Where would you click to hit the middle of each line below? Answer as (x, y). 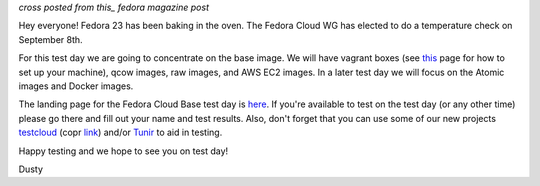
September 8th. (51, 39)
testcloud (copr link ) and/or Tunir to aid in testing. (120, 132)
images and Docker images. (76, 86)
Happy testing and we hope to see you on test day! (123, 151)
